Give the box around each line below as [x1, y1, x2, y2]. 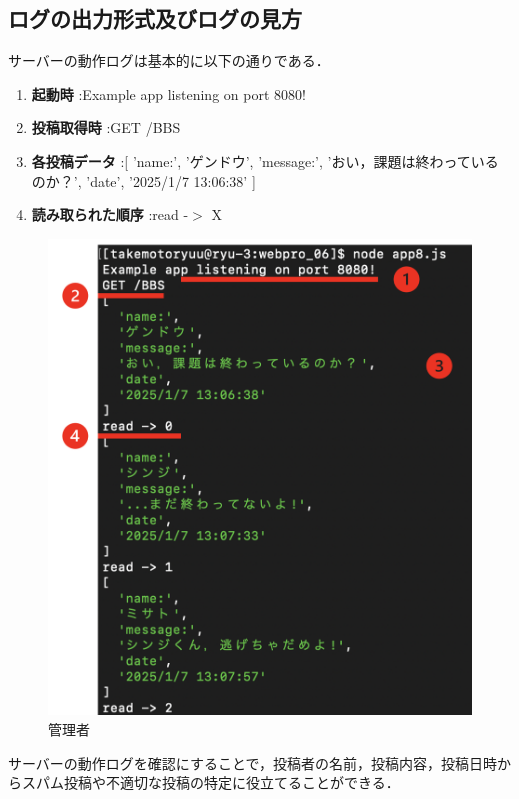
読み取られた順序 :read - [31, 204, 189, 225]
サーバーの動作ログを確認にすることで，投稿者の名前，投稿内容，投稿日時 [8, 752, 498, 773]
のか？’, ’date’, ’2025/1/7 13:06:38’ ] [31, 170, 256, 191]
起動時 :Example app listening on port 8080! [31, 83, 306, 104]
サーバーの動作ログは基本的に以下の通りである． [8, 50, 330, 71]
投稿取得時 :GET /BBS [31, 117, 181, 138]
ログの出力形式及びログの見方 [8, 3, 302, 34]
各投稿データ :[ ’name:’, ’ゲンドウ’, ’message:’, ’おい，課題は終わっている [31, 150, 499, 171]
